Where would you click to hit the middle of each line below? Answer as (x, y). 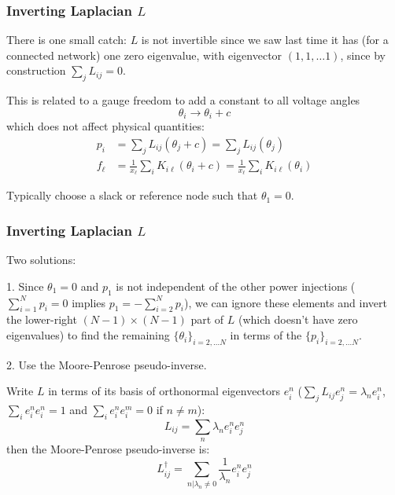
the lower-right (42, 319)
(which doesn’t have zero (298, 319)
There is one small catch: (66, 40)
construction (36, 70)
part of (207, 319)
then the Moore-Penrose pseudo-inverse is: (108, 449)
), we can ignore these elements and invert (285, 302)
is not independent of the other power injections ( (236, 286)
